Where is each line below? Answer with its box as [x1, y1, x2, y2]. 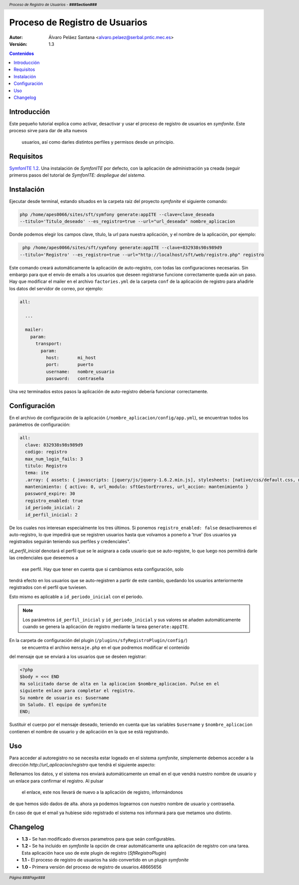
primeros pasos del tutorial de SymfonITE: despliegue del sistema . [9, 172, 146, 178]
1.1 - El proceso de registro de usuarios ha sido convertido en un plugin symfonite [21, 857, 189, 863]
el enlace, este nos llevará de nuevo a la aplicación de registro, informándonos [21, 789, 183, 795]
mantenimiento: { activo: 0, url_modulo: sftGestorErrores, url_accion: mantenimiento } [25, 484, 249, 490]
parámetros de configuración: [9, 422, 71, 428]
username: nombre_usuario [45, 369, 115, 374]
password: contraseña [45, 376, 104, 382]
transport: [35, 341, 62, 347]
